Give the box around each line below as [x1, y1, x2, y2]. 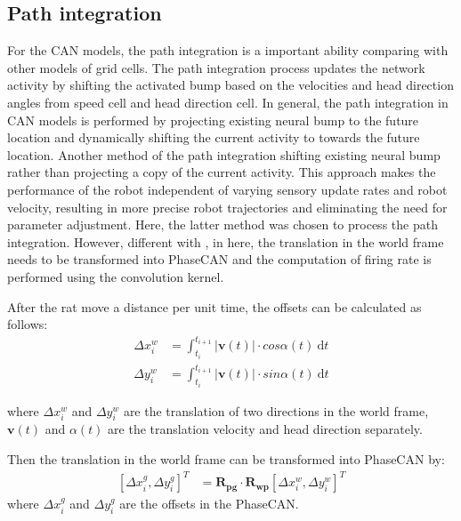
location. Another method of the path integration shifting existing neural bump [7, 145, 441, 164]
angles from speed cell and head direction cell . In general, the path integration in [7, 92, 449, 111]
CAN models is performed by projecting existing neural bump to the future [7, 110, 419, 129]
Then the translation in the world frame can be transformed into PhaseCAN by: [7, 450, 445, 469]
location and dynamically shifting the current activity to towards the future [7, 128, 420, 147]
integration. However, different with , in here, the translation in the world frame [7, 232, 444, 251]
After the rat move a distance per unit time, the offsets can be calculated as [7, 297, 422, 316]
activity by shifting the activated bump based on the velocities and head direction [7, 76, 454, 94]
